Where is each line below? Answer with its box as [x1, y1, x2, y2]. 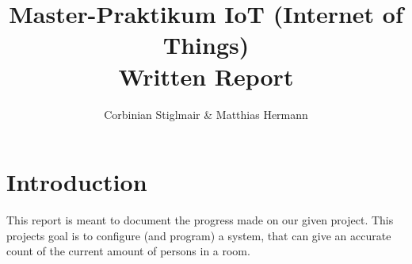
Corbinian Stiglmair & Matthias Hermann [104, 105, 308, 122]
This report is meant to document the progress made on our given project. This [6, 212, 394, 228]
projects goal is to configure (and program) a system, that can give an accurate [6, 227, 391, 243]
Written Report [118, 59, 294, 92]
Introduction [6, 166, 147, 198]
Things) [162, 29, 250, 61]
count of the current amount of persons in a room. [6, 243, 250, 259]
